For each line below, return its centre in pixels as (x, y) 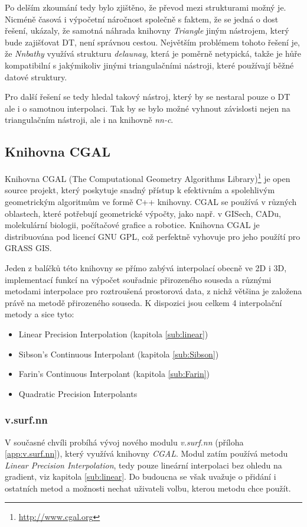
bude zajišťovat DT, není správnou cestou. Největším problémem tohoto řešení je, (153, 42)
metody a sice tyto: (40, 314)
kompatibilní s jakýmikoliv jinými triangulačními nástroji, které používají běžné (149, 65)
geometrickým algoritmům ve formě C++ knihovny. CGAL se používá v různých (151, 201)
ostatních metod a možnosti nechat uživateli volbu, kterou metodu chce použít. (148, 488)
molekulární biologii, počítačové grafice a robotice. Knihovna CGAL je (132, 225)
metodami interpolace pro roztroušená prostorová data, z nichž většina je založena (153, 291)
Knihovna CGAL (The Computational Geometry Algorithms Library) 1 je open (148, 178)
